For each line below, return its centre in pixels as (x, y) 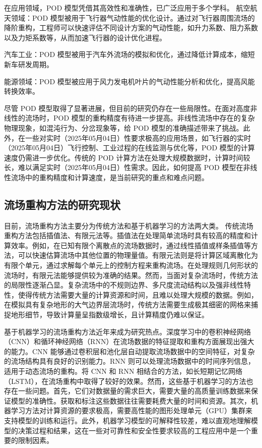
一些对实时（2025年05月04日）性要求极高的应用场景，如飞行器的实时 (138, 137)
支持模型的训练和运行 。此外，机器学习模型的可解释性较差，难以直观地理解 (127, 420)
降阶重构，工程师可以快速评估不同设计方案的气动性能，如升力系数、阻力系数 (131, 27)
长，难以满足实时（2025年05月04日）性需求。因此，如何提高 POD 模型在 (124, 167)
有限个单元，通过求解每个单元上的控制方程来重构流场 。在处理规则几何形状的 (131, 265)
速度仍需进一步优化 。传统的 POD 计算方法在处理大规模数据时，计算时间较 (127, 157)
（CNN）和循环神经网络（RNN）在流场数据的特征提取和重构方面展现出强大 (129, 341)
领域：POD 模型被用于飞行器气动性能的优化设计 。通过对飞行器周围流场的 (133, 17)
